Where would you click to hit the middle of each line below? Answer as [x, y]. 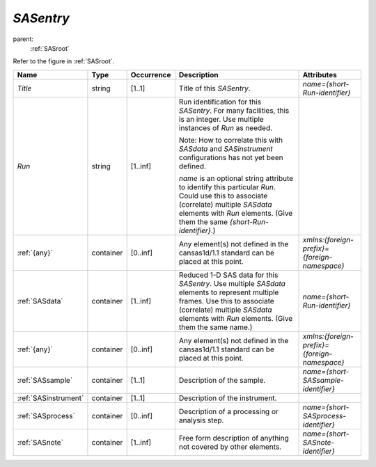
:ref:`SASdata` [40, 301]
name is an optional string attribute [236, 178]
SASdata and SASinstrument [226, 148]
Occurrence [151, 74]
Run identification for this [220, 102]
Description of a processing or [228, 411]
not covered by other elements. [230, 447]
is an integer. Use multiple [221, 119]
